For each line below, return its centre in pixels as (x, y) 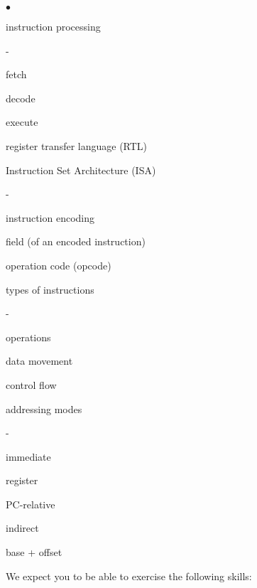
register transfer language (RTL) (77, 145)
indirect (22, 528)
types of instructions (50, 289)
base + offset (34, 552)
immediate (28, 456)
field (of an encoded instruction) (76, 241)
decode (21, 98)
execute (22, 122)
